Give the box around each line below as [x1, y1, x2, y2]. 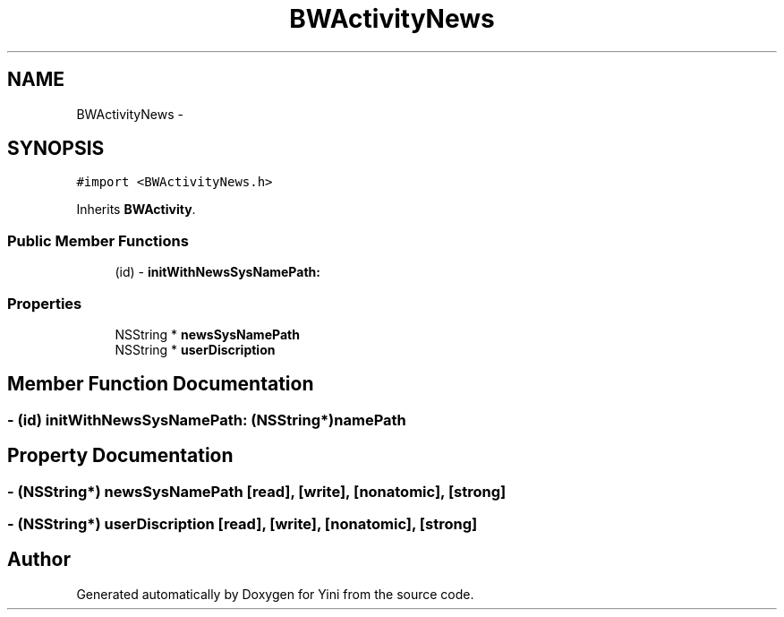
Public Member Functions [7, 231, 189, 250]
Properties [7, 294, 82, 313]
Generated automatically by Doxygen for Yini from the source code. [76, 586, 474, 602]
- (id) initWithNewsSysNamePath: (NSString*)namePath [7, 410, 406, 429]
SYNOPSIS [7, 137, 105, 160]
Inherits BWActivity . [76, 201, 196, 218]
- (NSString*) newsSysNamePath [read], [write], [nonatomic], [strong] [7, 482, 507, 501]
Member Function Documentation [7, 373, 314, 396]
